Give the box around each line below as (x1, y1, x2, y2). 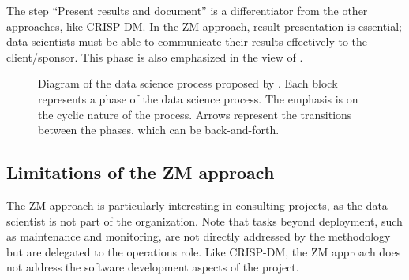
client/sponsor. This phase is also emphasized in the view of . (6, 48, 303, 65)
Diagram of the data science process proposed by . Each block (38, 75, 338, 91)
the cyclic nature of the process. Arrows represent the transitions (38, 106, 352, 122)
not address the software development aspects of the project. (6, 259, 299, 275)
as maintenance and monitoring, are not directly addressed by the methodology (6, 228, 391, 245)
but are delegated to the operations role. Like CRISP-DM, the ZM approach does (6, 243, 401, 259)
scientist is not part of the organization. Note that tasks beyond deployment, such (6, 212, 403, 229)
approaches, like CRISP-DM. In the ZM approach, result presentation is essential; (6, 17, 402, 34)
